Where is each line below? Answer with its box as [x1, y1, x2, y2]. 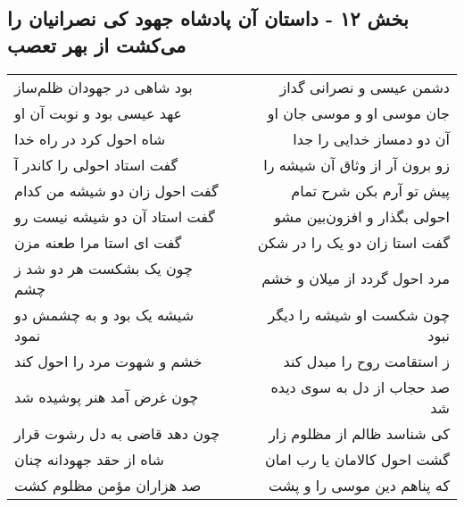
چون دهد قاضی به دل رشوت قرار [14, 422, 220, 444]
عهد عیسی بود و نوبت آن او [14, 102, 183, 123]
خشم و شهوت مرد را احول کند [14, 350, 203, 371]
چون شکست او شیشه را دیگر [268, 303, 450, 325]
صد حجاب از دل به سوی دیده [270, 376, 450, 397]
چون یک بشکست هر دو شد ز [14, 257, 193, 278]
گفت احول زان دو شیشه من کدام [14, 179, 219, 201]
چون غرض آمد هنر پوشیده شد [14, 386, 199, 408]
